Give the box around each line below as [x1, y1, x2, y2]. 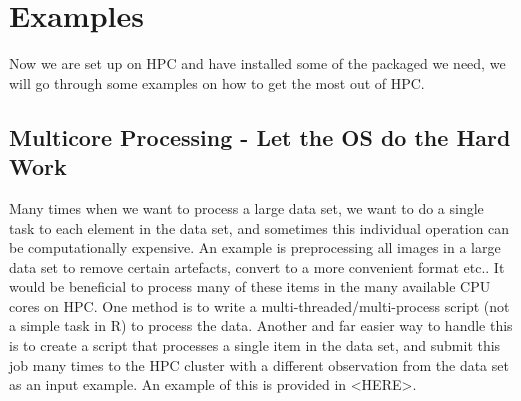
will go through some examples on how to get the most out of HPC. [9, 72, 425, 93]
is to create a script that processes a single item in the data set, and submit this [9, 335, 501, 356]
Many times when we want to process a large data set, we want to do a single [9, 197, 484, 218]
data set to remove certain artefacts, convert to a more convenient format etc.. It [9, 256, 505, 277]
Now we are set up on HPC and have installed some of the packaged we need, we [9, 53, 506, 74]
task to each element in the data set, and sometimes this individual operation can [9, 217, 510, 238]
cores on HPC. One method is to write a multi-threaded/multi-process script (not [9, 295, 510, 316]
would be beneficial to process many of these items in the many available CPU [9, 276, 491, 297]
